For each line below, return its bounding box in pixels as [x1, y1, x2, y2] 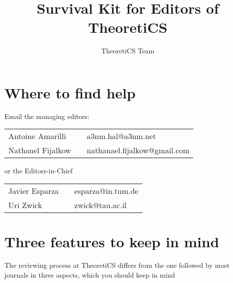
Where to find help [4, 82, 136, 102]
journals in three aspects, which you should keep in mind [4, 269, 175, 280]
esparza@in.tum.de [74, 185, 139, 197]
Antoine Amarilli [8, 130, 66, 142]
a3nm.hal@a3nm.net [87, 130, 156, 142]
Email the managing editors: [4, 111, 90, 121]
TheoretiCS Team [101, 46, 155, 56]
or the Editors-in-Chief [4, 165, 73, 176]
